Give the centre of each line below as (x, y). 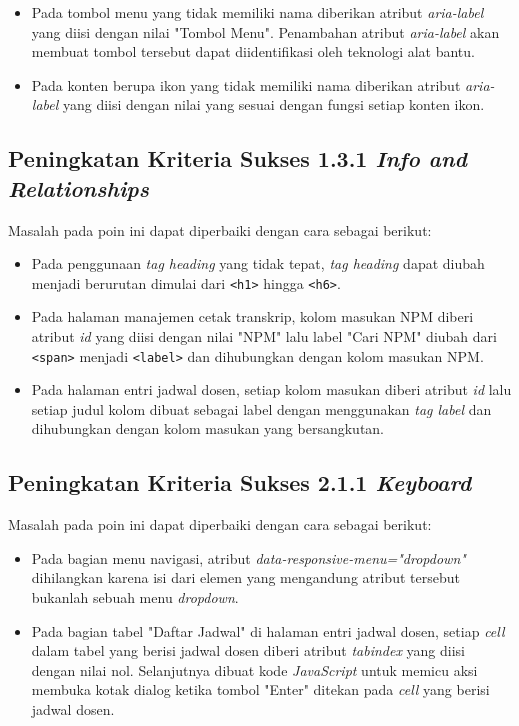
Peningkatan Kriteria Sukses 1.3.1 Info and (238, 158)
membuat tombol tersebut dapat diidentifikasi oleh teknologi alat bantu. (253, 51)
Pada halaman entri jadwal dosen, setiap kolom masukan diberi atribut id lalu (271, 389)
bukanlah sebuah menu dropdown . (135, 597)
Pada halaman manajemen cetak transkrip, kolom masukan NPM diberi (252, 316)
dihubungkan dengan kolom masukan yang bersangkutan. (208, 428)
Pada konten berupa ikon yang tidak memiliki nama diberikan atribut (246, 84)
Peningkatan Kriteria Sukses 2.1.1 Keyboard (240, 482)
